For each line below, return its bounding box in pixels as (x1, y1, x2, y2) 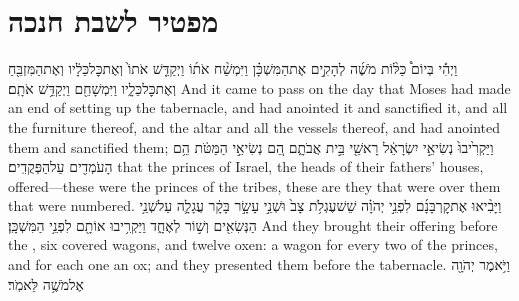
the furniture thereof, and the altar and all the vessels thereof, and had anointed (8, 116, 501, 137)
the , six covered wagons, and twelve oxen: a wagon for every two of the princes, (8, 234, 498, 255)
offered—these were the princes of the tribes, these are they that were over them (8, 175, 501, 196)
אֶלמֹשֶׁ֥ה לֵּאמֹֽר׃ (8, 273, 85, 294)
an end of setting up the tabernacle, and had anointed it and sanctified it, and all (8, 97, 508, 118)
